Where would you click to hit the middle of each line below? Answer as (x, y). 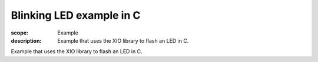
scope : (20, 33)
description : (26, 40)
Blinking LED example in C (76, 15)
